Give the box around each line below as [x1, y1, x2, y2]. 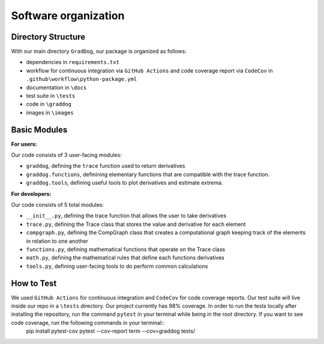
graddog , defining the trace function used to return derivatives [26, 162, 185, 170]
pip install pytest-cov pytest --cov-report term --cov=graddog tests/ [26, 327, 196, 335]
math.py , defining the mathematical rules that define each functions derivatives [26, 254, 224, 261]
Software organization [11, 9, 125, 22]
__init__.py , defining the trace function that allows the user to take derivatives [26, 212, 227, 219]
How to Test [11, 278, 57, 288]
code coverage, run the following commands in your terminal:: [11, 319, 165, 326]
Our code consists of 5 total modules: [11, 201, 104, 209]
